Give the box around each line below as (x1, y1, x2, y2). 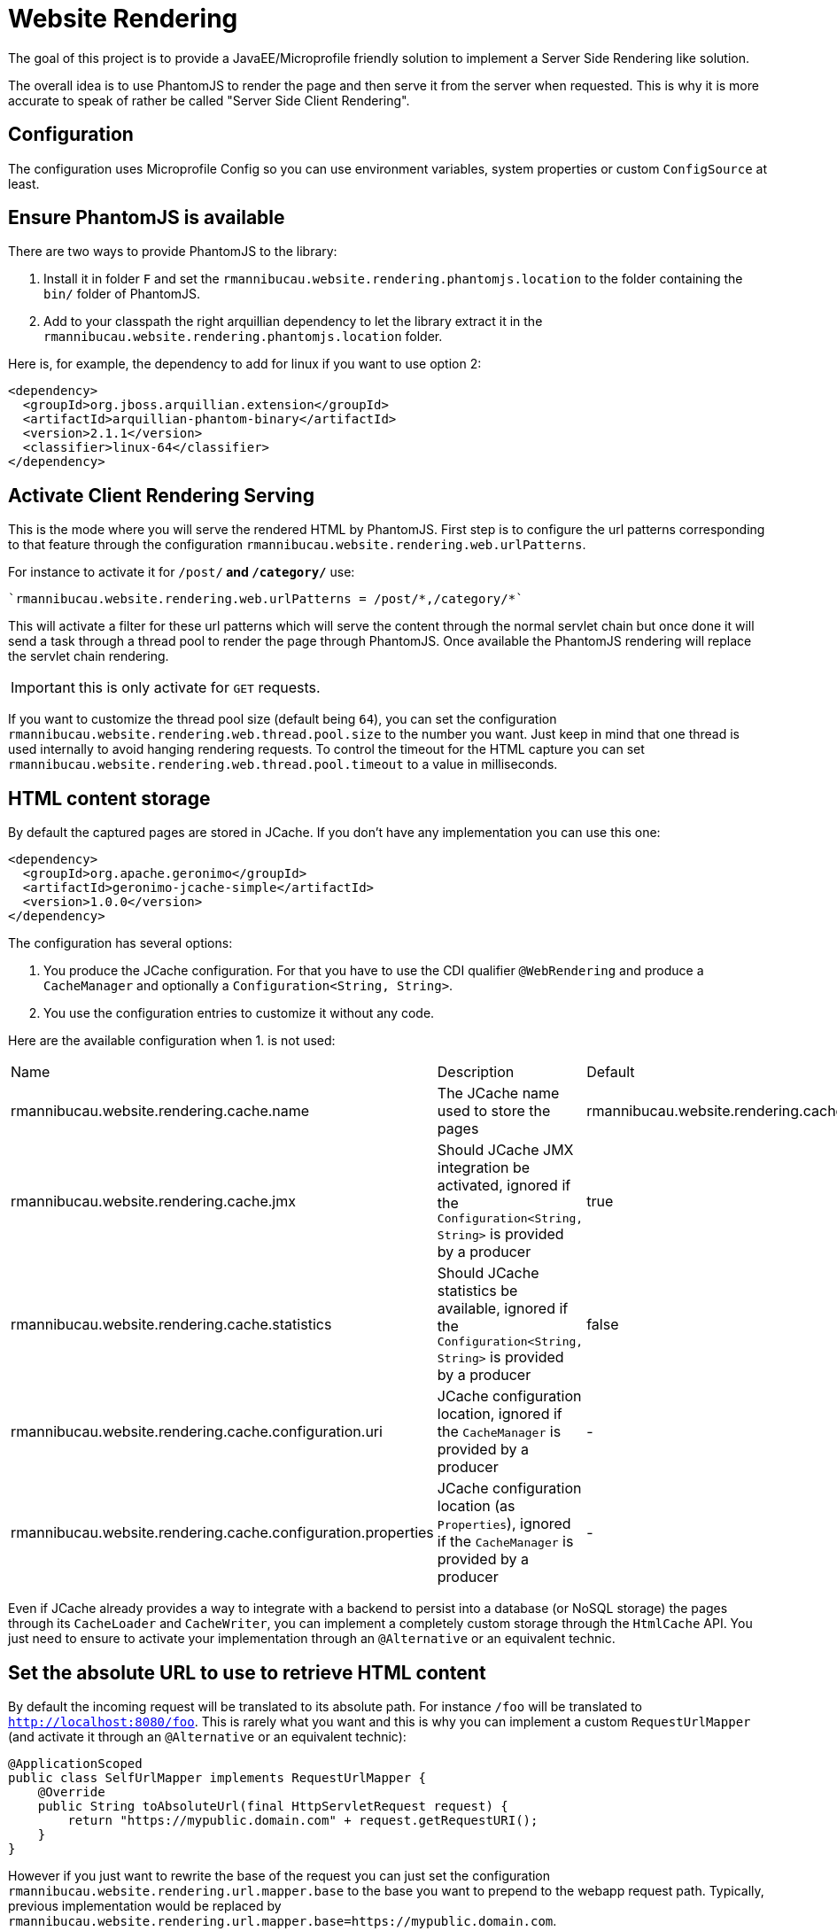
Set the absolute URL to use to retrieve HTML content (8, 1661, 486, 1684)
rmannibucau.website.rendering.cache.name (11, 1102, 310, 1121)
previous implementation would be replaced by (8, 1897, 282, 1913)
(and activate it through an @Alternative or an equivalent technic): (8, 1728, 407, 1744)
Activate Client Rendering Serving (8, 484, 314, 507)
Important (11, 679, 75, 697)
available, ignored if (437, 1299, 569, 1318)
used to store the (437, 1102, 551, 1121)
